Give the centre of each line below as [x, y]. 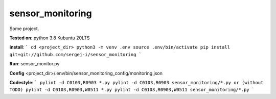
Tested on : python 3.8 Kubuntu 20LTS [50, 38]
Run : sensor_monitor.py [34, 64]
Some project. [24, 29]
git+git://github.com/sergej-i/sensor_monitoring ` [76, 54]
